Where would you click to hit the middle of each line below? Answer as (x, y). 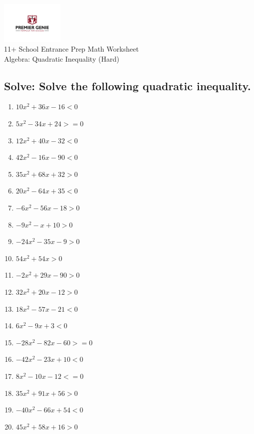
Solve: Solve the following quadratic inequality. (127, 85)
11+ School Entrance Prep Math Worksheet (71, 49)
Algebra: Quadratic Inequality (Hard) (62, 58)
